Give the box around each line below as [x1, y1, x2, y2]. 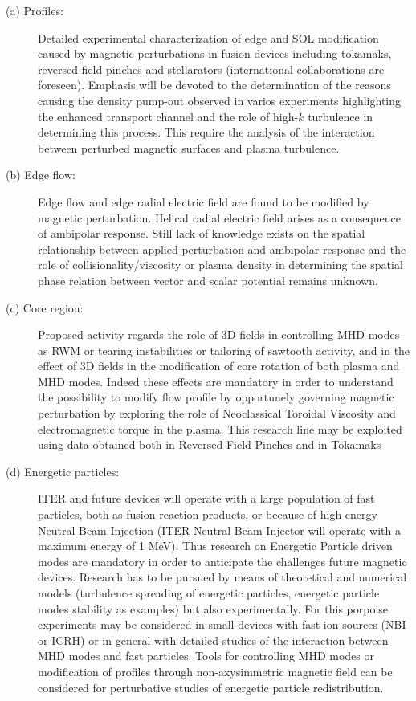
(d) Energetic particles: [6, 463, 120, 479]
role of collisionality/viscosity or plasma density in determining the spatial [38, 256, 403, 273]
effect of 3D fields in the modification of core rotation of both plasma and [38, 357, 400, 374]
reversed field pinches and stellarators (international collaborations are [38, 60, 385, 77]
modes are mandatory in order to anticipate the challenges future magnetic [38, 552, 407, 569]
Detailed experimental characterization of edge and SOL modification [38, 29, 379, 46]
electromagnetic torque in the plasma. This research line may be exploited [38, 420, 402, 437]
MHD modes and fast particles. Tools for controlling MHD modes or [38, 647, 374, 664]
